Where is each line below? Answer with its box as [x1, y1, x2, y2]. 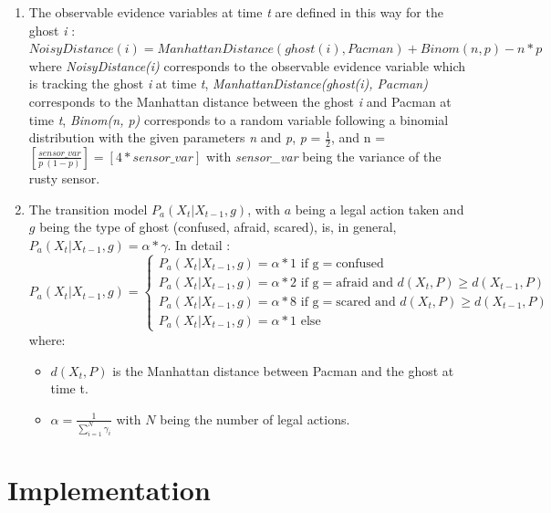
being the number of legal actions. [160, 409, 350, 428]
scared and [336, 295, 396, 309]
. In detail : [167, 235, 231, 254]
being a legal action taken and [295, 199, 464, 218]
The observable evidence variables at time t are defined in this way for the [28, 3, 443, 21]
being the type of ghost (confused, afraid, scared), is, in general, [39, 217, 397, 236]
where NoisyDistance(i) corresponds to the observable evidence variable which [28, 56, 466, 75]
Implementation [7, 470, 211, 508]
